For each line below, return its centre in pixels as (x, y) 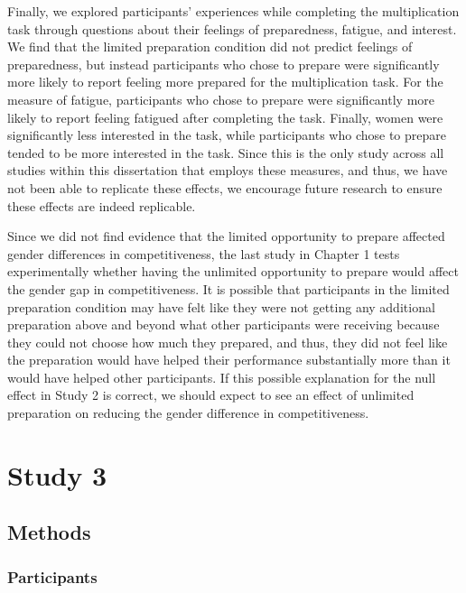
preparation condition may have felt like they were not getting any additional (221, 306)
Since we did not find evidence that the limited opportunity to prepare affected (226, 236)
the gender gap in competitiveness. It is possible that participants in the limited (228, 288)
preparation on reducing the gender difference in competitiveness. (188, 413)
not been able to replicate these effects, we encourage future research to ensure (225, 187)
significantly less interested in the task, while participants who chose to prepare (227, 135)
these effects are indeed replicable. (102, 205)
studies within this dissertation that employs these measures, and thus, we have (228, 170)
